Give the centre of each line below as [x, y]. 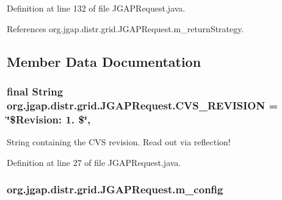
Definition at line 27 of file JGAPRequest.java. [94, 162]
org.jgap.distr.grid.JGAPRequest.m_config [115, 189]
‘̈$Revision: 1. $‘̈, [49, 119]
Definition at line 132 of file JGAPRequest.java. [96, 8]
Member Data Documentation [104, 61]
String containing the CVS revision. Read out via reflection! [119, 142]
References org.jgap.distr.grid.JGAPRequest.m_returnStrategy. [125, 28]
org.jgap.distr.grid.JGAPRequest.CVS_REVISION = [143, 105]
